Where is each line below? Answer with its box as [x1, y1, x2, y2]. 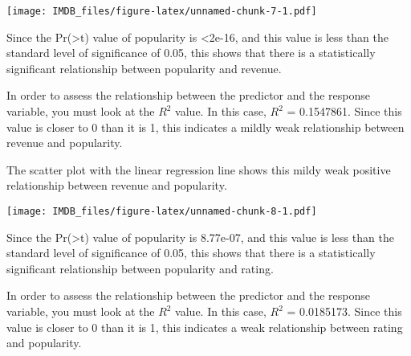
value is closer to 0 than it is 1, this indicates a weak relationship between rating [6, 318, 403, 335]
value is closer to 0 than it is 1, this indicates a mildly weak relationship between [6, 118, 405, 135]
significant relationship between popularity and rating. [6, 260, 274, 276]
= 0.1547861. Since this [287, 103, 402, 120]
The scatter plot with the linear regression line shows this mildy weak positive [6, 161, 391, 178]
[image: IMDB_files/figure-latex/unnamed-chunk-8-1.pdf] [6, 206, 317, 217]
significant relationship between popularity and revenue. [6, 59, 282, 76]
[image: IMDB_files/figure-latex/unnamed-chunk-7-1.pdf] [6, 6, 317, 17]
